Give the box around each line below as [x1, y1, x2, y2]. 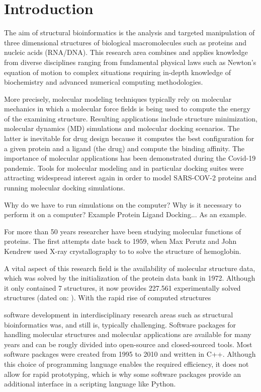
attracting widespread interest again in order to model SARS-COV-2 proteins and [4, 172, 256, 183]
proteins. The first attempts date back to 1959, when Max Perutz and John [4, 236, 237, 246]
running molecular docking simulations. [4, 182, 125, 193]
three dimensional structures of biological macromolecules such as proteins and [4, 37, 247, 47]
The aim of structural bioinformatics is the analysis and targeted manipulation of [4, 27, 255, 38]
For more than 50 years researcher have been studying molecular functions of [4, 226, 241, 236]
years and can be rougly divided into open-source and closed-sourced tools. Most [4, 339, 252, 349]
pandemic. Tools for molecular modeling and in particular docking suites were [4, 162, 244, 173]
